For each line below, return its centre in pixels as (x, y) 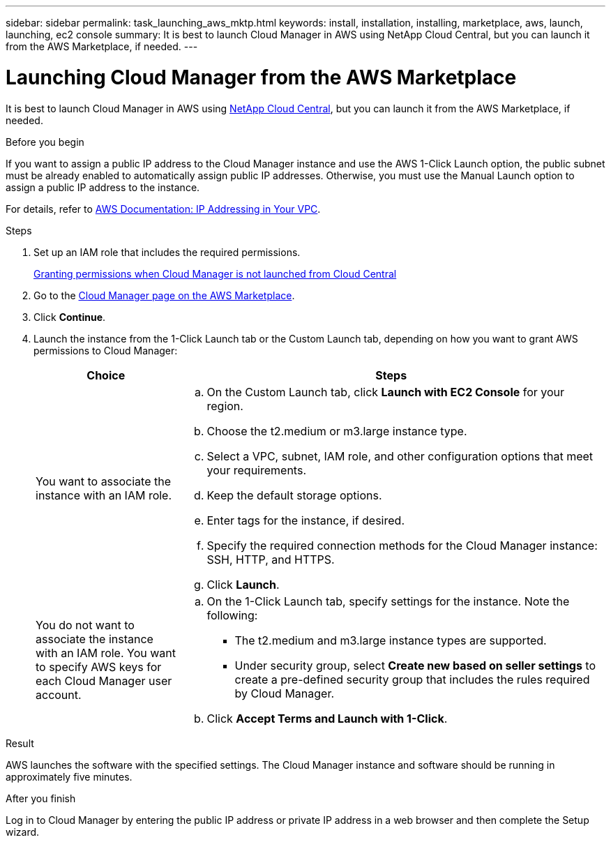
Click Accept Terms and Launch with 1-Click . (327, 718)
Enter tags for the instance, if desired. (305, 520)
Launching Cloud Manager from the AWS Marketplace (261, 77)
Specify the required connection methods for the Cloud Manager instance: (402, 545)
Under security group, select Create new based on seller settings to (415, 665)
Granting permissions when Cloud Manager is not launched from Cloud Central (215, 273)
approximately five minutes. (69, 776)
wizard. (23, 832)
